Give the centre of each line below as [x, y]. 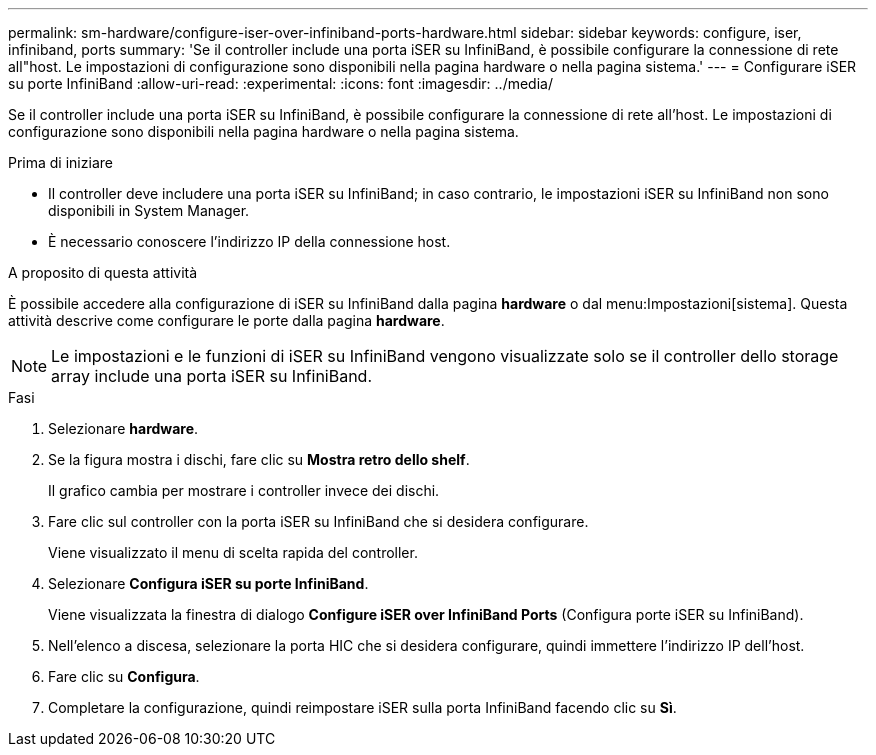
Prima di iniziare [60, 162]
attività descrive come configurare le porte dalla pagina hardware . [226, 320]
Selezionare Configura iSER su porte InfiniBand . [208, 583]
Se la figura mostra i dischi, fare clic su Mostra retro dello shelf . [259, 459]
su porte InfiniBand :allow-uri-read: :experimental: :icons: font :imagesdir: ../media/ [280, 83]
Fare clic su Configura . [124, 676]
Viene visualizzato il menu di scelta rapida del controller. [233, 552]
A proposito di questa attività [103, 272]
